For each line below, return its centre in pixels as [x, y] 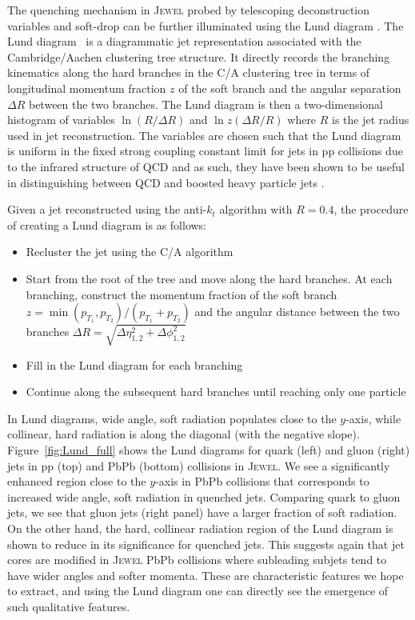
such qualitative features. [69, 606]
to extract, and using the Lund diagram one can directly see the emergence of [198, 591]
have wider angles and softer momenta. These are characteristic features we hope [206, 575]
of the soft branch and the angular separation [290, 88]
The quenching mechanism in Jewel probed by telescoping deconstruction [189, 10]
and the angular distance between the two [297, 312]
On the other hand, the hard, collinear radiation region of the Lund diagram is [200, 528]
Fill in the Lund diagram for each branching [134, 364]
